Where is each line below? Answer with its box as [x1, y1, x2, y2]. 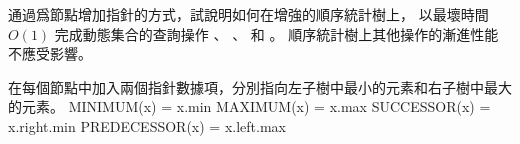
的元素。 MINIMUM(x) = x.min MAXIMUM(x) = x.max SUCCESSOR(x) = [8, 96, 491, 117]
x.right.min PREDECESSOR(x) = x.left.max [8, 115, 286, 136]
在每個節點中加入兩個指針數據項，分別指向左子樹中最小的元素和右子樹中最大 [8, 76, 512, 97]
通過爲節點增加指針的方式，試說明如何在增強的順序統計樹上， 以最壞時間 [8, 4, 489, 24]
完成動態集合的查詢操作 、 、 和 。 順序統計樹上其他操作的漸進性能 [54, 23, 499, 44]
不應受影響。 [8, 43, 92, 64]
